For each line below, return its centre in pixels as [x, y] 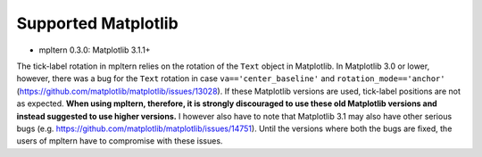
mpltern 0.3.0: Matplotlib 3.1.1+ [95, 50]
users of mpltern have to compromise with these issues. [120, 141]
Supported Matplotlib [97, 23]
